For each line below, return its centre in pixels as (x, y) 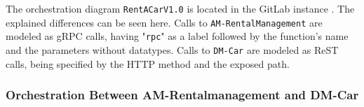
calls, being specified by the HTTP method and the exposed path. (148, 63)
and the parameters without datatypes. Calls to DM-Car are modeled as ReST (172, 49)
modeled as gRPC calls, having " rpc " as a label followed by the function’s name (177, 36)
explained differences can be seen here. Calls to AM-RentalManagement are (164, 22)
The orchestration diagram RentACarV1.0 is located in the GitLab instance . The (180, 8)
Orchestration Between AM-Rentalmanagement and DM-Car (182, 95)
